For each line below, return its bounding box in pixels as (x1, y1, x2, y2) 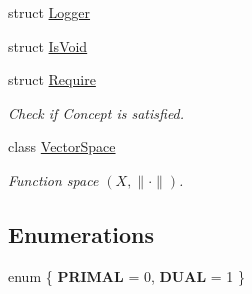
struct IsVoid (8, 35, 88, 56)
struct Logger (8, 2, 91, 22)
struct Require (8, 69, 96, 90)
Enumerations (8, 218, 155, 249)
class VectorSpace (8, 136, 116, 157)
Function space (8, 169, 99, 190)
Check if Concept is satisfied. (8, 102, 185, 123)
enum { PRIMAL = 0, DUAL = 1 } (8, 265, 245, 286)
